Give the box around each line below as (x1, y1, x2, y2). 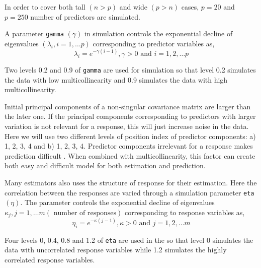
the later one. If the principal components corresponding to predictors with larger (5, 111, 256, 121)
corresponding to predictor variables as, (93, 38, 215, 48)
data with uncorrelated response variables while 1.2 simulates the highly (5, 244, 227, 255)
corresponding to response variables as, (124, 207, 245, 217)
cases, (181, 2, 199, 12)
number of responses (53, 209, 117, 217)
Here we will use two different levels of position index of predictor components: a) (5, 130, 256, 141)
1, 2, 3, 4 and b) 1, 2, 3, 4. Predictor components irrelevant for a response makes (5, 141, 253, 151)
